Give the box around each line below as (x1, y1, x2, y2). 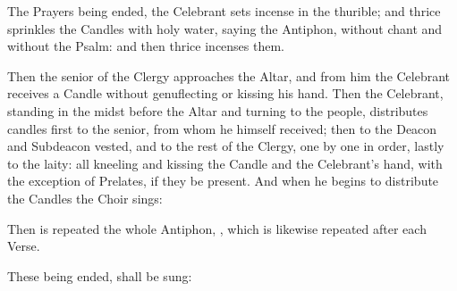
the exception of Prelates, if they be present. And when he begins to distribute (7, 171, 439, 190)
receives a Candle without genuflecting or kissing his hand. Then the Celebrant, (7, 84, 444, 103)
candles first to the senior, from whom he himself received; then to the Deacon (7, 119, 437, 137)
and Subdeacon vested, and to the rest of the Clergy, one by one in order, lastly (7, 137, 444, 155)
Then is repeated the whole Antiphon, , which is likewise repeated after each (7, 219, 427, 237)
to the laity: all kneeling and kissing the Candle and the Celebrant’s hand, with (7, 154, 443, 172)
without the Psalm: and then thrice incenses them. (7, 37, 285, 55)
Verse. (7, 237, 40, 255)
